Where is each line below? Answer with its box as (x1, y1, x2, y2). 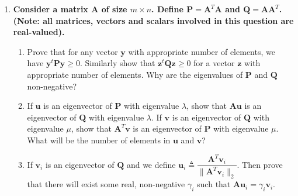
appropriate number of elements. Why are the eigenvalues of (27, 68, 243, 80)
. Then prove (237, 158, 283, 170)
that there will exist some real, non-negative (27, 178, 185, 190)
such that (197, 178, 231, 190)
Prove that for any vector (27, 45, 118, 57)
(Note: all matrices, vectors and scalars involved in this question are (13, 14, 294, 26)
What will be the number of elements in (27, 133, 171, 146)
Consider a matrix (13, 3, 88, 15)
